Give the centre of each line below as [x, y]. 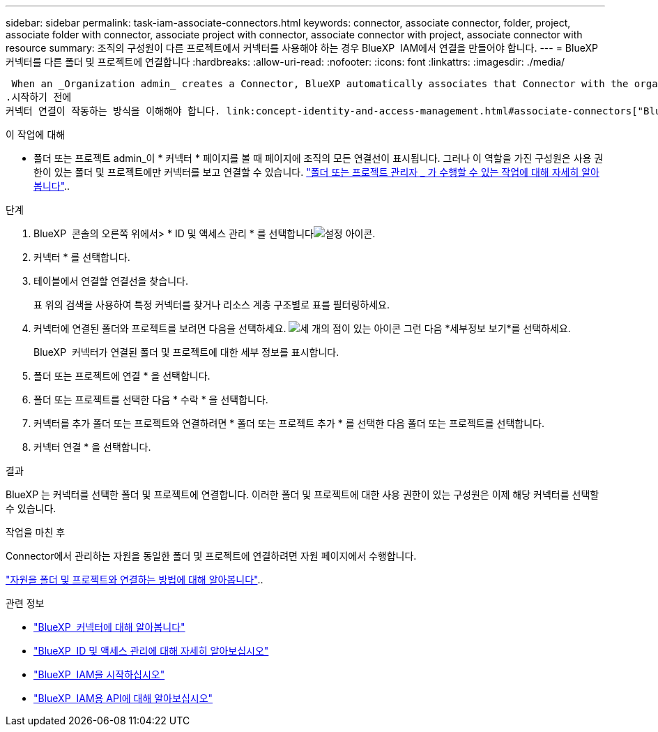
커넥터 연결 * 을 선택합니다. [92, 447]
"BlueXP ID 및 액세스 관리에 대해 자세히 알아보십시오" [151, 651]
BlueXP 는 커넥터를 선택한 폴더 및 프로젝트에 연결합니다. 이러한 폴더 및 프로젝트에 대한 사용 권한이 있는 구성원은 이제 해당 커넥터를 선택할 [303, 494]
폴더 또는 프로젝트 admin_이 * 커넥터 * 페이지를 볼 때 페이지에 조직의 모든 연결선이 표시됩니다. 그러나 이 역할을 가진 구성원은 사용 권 [319, 158]
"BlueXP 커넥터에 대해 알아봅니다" [109, 627]
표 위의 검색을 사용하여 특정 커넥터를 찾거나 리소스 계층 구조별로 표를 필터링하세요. [212, 305]
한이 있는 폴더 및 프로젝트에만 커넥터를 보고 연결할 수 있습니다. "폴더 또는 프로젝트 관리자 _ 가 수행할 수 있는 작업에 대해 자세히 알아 [316, 172]
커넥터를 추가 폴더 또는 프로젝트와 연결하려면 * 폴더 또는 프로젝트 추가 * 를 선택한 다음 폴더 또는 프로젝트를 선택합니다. [289, 423]
